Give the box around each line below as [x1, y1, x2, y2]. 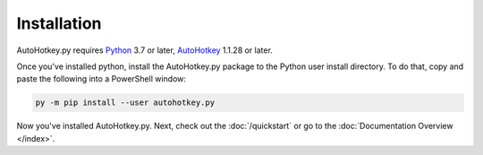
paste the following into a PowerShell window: [16, 73, 187, 84]
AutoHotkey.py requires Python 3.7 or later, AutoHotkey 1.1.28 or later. [16, 45, 273, 56]
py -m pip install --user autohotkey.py [35, 98, 215, 108]
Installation [16, 13, 102, 33]
